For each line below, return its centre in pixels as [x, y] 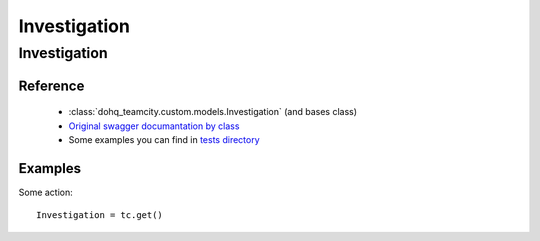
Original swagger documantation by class [154, 126]
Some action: [46, 192]
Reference [51, 85]
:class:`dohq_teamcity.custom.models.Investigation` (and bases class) [213, 112]
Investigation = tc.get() [100, 215]
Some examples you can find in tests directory [164, 139]
